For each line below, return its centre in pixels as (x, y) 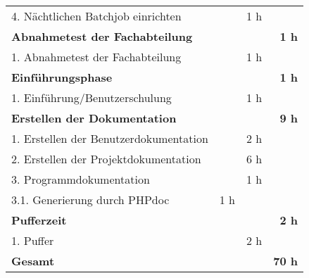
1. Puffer (33, 240)
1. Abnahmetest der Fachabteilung (96, 57)
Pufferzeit (39, 220)
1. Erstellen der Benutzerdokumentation (110, 138)
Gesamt (33, 261)
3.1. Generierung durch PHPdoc (90, 200)
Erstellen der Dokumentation (94, 118)
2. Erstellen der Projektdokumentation (106, 159)
